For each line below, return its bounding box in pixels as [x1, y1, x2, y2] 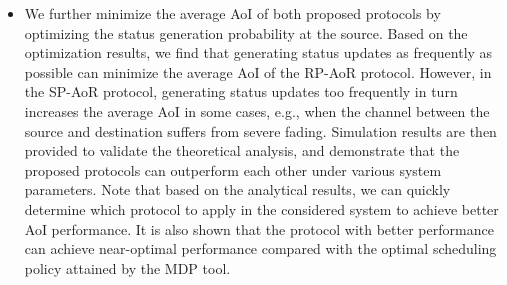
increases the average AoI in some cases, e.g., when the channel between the [24, 100, 490, 121]
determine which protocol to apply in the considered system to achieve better [24, 198, 499, 219]
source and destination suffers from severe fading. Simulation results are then [24, 120, 497, 141]
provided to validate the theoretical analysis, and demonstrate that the [24, 140, 460, 161]
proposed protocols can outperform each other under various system [24, 159, 442, 180]
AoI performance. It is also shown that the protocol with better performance [24, 218, 494, 239]
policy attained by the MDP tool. [24, 257, 231, 278]
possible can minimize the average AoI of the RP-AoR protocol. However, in [24, 61, 492, 82]
